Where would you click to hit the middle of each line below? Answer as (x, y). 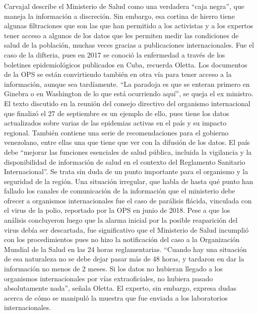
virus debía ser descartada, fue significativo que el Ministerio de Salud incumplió (126, 229)
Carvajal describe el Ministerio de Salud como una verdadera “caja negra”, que (124, 6)
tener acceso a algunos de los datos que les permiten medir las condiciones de (121, 35)
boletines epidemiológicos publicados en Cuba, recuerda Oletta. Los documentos (126, 64)
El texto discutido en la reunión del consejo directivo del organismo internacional (127, 103)
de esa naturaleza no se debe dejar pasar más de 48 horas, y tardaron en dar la (124, 259)
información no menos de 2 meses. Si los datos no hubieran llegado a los (113, 269)
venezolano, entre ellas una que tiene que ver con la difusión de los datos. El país (127, 142)
